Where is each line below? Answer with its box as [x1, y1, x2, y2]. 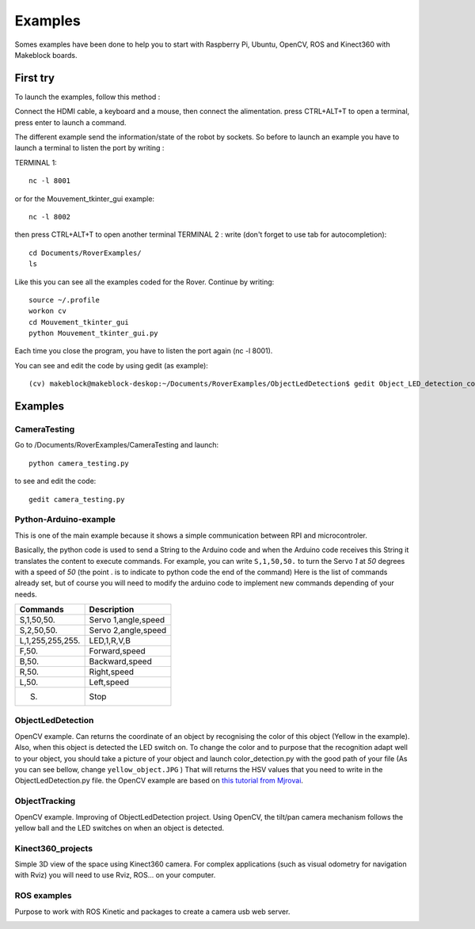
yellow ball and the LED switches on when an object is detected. [14, 823, 225, 832]
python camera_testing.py [28, 459, 130, 467]
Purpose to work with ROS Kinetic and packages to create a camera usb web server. [14, 907, 291, 916]
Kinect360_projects [14, 843, 93, 854]
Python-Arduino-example [14, 514, 116, 525]
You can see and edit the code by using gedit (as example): [14, 360, 209, 370]
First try [14, 71, 55, 85]
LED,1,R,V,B [89, 635, 131, 646]
